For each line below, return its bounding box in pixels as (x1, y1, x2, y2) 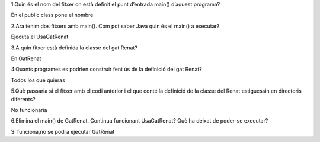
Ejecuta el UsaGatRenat (11, 33, 69, 41)
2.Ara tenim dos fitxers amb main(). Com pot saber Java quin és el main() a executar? (11, 22, 220, 29)
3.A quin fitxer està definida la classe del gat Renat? (11, 44, 137, 51)
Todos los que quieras (11, 77, 65, 84)
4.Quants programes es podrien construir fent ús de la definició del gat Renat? (11, 65, 203, 73)
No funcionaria (11, 106, 47, 113)
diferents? (11, 95, 36, 103)
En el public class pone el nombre (11, 12, 94, 19)
